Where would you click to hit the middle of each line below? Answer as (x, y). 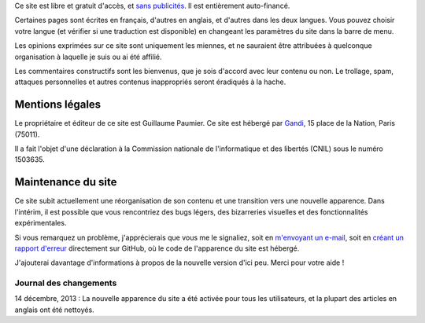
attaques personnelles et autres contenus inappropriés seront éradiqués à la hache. (150, 82)
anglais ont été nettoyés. (54, 310)
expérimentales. (41, 223)
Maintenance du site (66, 182)
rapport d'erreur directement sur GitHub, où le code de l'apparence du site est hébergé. (157, 248)
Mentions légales (58, 105)
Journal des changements (66, 283)
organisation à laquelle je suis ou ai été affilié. (88, 57)
